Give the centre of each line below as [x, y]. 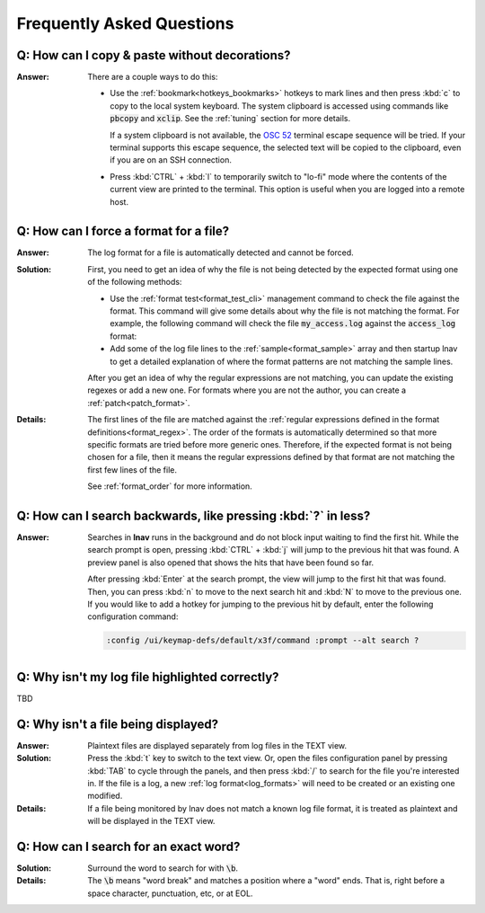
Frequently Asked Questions [125, 23]
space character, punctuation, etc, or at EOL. [170, 893]
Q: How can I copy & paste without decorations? [154, 55]
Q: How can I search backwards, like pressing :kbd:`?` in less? [194, 515]
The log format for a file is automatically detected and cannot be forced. [220, 253]
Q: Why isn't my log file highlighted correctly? [148, 677]
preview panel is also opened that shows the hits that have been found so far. [231, 563]
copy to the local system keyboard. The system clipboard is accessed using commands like [279, 106]
